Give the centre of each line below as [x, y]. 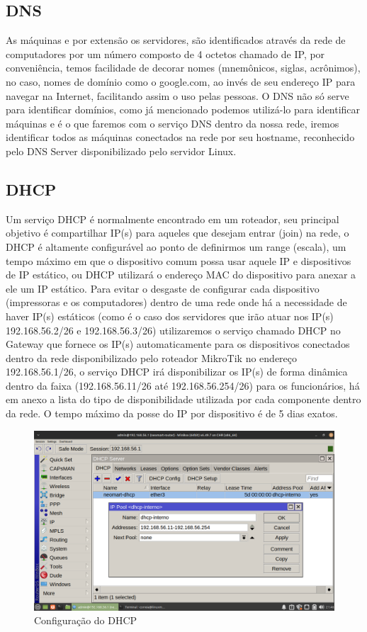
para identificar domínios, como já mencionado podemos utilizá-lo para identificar [183, 109]
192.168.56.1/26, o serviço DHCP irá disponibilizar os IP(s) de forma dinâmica [177, 372]
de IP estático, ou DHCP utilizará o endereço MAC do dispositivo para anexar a [181, 275]
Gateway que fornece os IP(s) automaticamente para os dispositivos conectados [178, 344]
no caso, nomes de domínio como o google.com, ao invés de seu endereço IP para [181, 81]
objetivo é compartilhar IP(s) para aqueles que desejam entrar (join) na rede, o [177, 233]
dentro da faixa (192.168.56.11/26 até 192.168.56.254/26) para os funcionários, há [183, 385]
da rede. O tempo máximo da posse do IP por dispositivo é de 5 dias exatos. [172, 413]
